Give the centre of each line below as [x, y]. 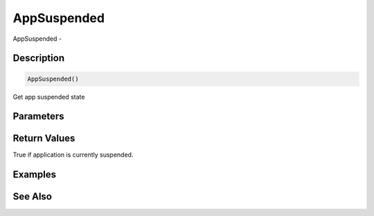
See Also [32, 197]
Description [39, 58]
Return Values [44, 138]
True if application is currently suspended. [73, 155]
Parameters [38, 116]
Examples [35, 175]
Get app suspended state [49, 97]
